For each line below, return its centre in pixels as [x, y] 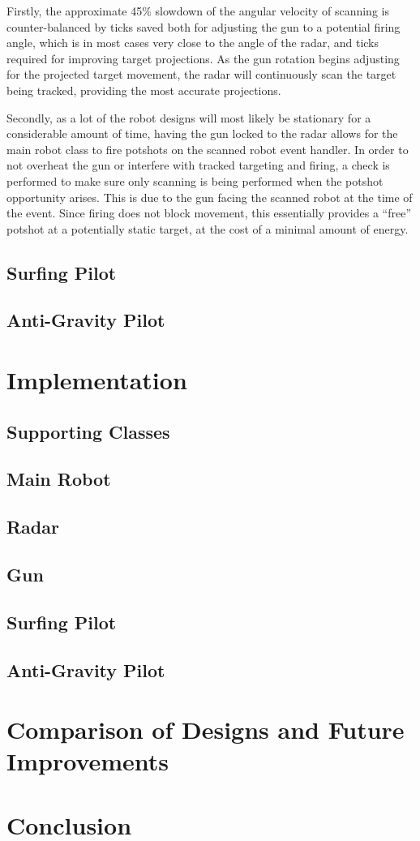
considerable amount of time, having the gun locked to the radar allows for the [202, 133]
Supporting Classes [88, 431]
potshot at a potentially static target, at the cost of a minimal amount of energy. [208, 228]
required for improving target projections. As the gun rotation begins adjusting [203, 58]
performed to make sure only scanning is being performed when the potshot [195, 180]
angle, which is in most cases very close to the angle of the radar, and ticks [193, 43]
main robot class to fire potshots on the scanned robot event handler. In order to [208, 149]
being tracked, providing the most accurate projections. [144, 90]
